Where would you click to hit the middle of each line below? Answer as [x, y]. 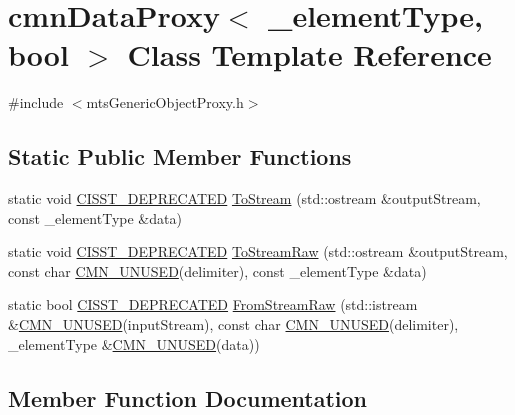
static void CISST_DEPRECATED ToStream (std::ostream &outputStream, [244, 198]
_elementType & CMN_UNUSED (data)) [134, 343]
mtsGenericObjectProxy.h [165, 102]
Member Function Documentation [188, 397]
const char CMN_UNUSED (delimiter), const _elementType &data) [217, 270]
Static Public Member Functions [180, 156]
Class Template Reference [309, 54]
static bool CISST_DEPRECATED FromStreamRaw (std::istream [213, 304]
